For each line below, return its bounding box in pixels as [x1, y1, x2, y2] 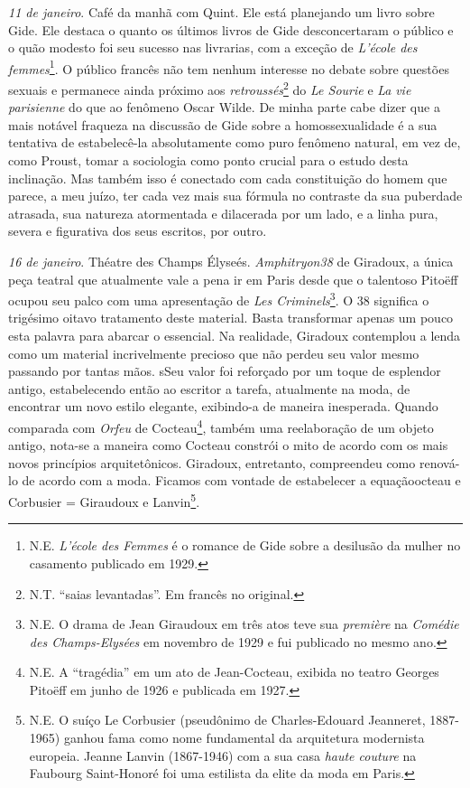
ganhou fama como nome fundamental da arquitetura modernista [63, 728, 425, 747]
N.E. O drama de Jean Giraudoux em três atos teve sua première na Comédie [29, 614, 459, 633]
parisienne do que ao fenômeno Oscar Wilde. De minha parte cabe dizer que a [8, 98, 440, 117]
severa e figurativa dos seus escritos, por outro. [8, 221, 267, 240]
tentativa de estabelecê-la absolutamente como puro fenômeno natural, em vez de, [8, 133, 461, 152]
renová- [419, 453, 460, 472]
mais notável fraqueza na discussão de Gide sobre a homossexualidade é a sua [8, 115, 438, 134]
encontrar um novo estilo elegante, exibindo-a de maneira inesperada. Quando [8, 397, 438, 416]
